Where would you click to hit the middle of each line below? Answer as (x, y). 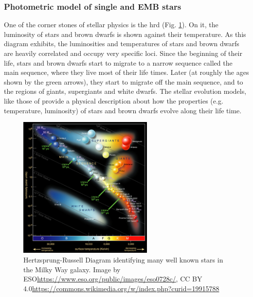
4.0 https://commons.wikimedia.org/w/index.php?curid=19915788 (121, 288)
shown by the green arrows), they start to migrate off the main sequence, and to (124, 81)
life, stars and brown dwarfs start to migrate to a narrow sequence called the (118, 62)
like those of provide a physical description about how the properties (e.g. (114, 100)
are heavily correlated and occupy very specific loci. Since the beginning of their (123, 53)
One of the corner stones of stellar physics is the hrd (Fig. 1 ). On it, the (111, 25)
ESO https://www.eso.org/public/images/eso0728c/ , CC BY (113, 279)
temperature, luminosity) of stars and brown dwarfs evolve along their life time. (123, 110)
